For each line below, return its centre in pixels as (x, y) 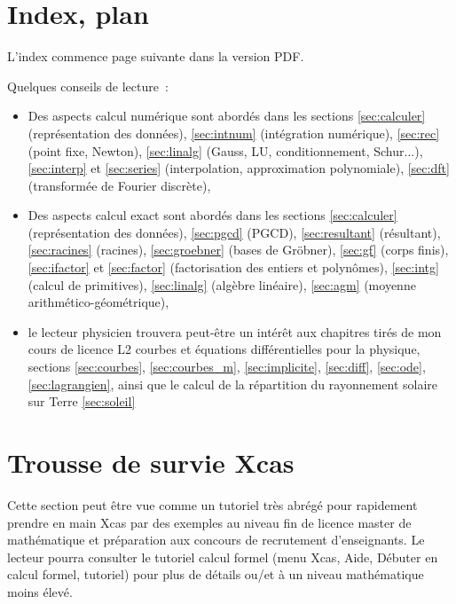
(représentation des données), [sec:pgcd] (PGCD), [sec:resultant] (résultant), (234, 232)
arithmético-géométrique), (98, 302)
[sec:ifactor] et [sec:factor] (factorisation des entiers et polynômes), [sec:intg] (233, 267)
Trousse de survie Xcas (151, 462)
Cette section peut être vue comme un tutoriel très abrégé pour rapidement (212, 504)
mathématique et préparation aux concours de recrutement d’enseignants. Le (216, 540)
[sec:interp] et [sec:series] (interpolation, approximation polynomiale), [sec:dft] (239, 168)
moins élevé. (40, 591)
